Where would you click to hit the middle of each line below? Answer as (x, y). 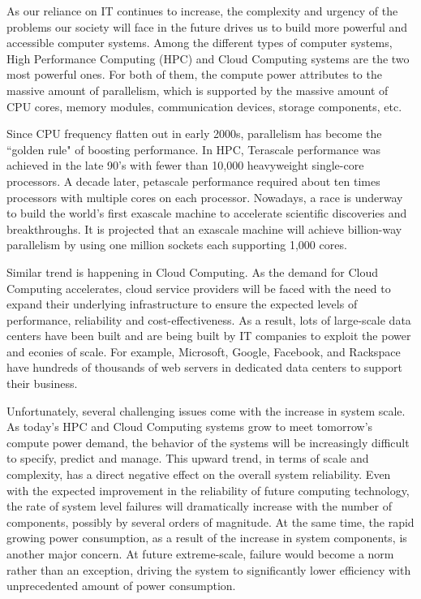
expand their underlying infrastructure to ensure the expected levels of (182, 304)
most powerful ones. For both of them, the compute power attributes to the (194, 74)
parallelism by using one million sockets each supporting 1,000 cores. (177, 245)
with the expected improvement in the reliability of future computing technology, (208, 490)
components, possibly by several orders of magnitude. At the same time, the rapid (210, 521)
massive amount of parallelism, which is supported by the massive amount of (198, 90)
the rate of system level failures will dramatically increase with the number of (199, 506)
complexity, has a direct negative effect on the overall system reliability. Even (199, 474)
